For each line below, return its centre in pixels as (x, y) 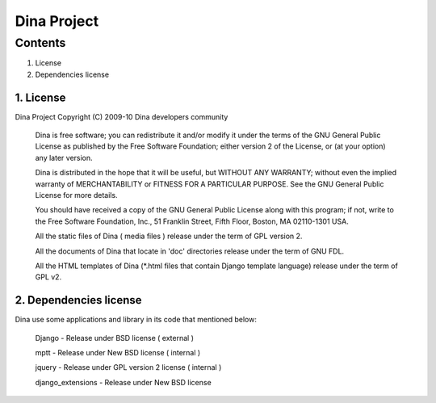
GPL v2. (48, 277)
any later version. (64, 157)
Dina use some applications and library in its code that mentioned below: (136, 320)
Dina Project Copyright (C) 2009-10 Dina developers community (122, 116)
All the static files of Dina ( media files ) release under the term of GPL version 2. (169, 236)
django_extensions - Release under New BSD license (123, 382)
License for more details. (76, 195)
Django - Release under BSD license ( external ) (114, 338)
